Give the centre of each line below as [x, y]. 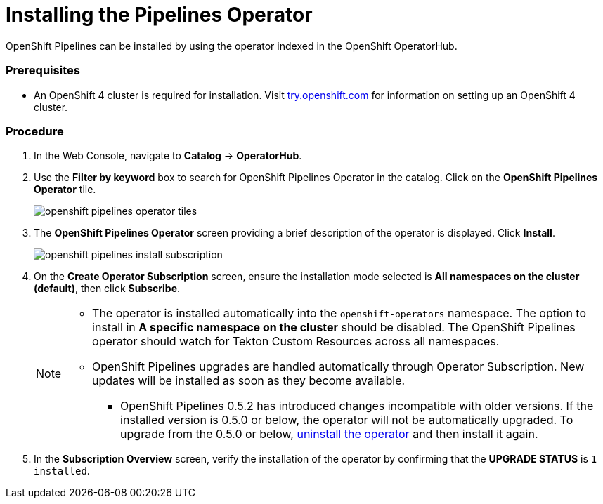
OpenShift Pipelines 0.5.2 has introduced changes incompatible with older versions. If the [357, 406]
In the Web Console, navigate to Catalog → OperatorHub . [168, 156]
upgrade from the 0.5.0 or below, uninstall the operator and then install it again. [329, 434]
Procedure [35, 131]
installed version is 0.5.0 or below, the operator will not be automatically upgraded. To [347, 420]
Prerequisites [43, 71]
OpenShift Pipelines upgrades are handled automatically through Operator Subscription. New [338, 367]
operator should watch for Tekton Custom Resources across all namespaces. [296, 341]
